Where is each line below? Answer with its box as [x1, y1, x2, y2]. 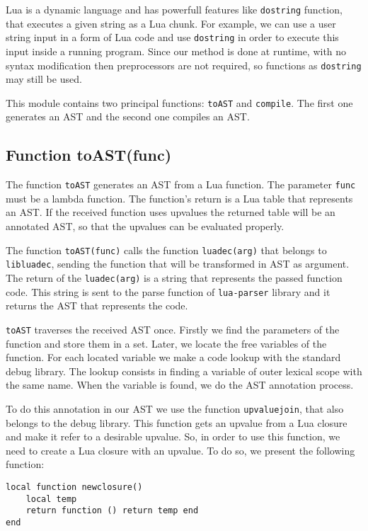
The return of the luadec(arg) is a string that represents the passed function [6, 270, 343, 285]
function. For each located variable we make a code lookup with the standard [6, 350, 341, 365]
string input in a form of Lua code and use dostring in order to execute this [6, 30, 339, 45]
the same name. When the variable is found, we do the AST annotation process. [6, 377, 354, 392]
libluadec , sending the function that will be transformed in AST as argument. [6, 256, 350, 271]
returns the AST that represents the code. [6, 298, 188, 313]
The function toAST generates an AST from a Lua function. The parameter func [6, 177, 356, 192]
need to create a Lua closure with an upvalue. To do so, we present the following [6, 442, 355, 457]
